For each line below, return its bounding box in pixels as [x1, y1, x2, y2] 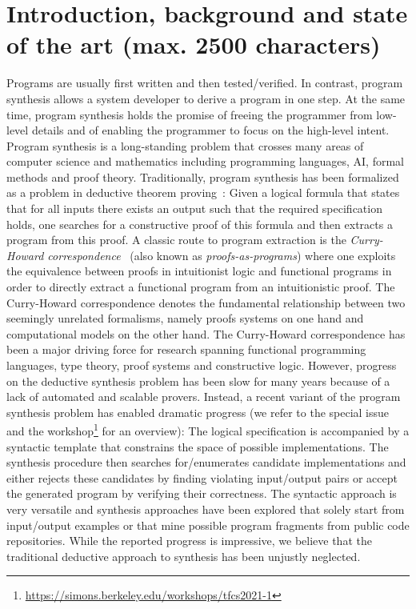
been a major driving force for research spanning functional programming [6, 341, 366, 358]
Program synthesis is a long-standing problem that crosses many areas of [6, 137, 364, 154]
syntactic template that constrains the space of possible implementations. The [6, 438, 389, 455]
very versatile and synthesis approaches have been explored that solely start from [6, 501, 405, 517]
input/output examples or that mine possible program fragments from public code [6, 516, 410, 533]
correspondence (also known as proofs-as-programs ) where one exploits [47, 246, 396, 263]
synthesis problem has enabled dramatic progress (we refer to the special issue [6, 403, 390, 420]
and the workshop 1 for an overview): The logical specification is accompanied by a [6, 420, 410, 439]
